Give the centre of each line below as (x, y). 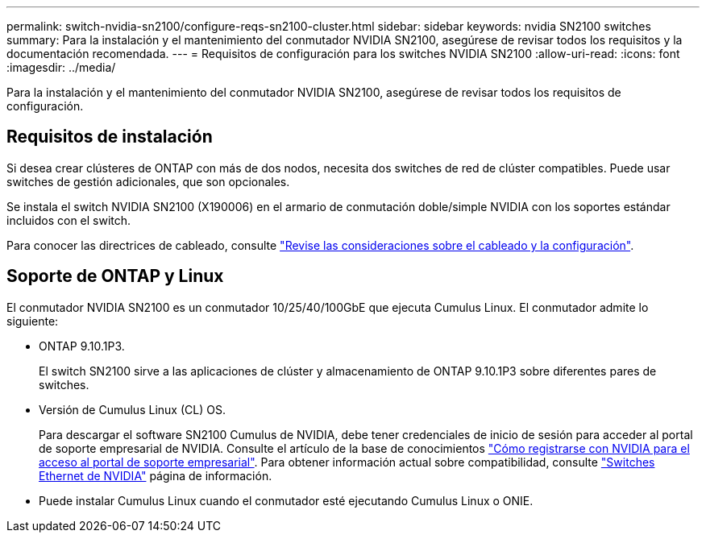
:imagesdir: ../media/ (61, 67)
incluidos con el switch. (69, 220)
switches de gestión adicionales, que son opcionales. (148, 181)
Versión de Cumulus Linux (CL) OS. (132, 409)
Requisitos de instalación (110, 137)
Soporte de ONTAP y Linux (115, 276)
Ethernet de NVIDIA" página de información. (156, 475)
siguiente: (33, 321)
